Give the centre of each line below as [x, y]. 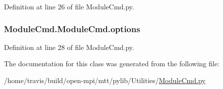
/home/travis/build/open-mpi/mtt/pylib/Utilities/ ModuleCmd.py [105, 80]
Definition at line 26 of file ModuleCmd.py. [69, 6]
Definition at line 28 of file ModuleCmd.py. [69, 47]
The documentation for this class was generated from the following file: [112, 64]
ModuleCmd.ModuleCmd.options [72, 28]
